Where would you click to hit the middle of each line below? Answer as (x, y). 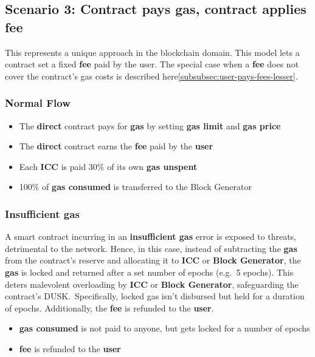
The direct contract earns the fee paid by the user (116, 146)
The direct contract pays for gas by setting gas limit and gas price (150, 125)
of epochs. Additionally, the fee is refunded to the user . (109, 308)
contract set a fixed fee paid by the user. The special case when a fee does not (152, 64)
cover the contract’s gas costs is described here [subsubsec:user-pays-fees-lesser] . (151, 76)
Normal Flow (38, 103)
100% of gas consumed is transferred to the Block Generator (135, 187)
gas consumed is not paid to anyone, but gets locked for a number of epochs (164, 328)
